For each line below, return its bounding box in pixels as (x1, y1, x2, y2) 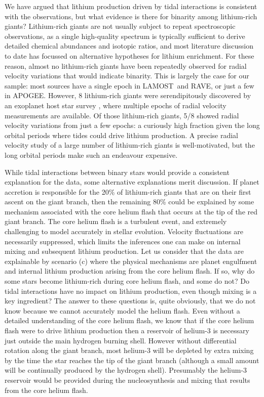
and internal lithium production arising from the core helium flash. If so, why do (5, 266, 255, 276)
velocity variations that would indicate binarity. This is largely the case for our (5, 70, 249, 81)
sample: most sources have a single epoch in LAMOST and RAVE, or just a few (5, 80, 254, 91)
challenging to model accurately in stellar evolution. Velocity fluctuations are (5, 226, 243, 237)
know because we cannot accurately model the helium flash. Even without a (5, 305, 240, 316)
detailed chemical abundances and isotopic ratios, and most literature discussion (5, 40, 254, 51)
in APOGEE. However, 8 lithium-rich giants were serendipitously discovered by (5, 90, 251, 101)
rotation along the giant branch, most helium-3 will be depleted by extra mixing (5, 345, 254, 356)
